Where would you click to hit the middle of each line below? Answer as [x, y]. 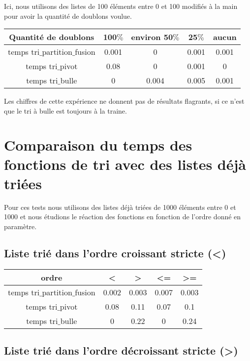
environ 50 [152, 37]
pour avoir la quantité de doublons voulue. [68, 16]
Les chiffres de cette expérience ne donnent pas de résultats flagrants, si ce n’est [124, 101]
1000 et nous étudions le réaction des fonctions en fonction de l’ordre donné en [123, 217]
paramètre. [20, 226]
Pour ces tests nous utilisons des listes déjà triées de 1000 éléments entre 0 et [120, 207]
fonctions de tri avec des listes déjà [125, 164]
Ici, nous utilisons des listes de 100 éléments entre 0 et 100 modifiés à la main [121, 6]
